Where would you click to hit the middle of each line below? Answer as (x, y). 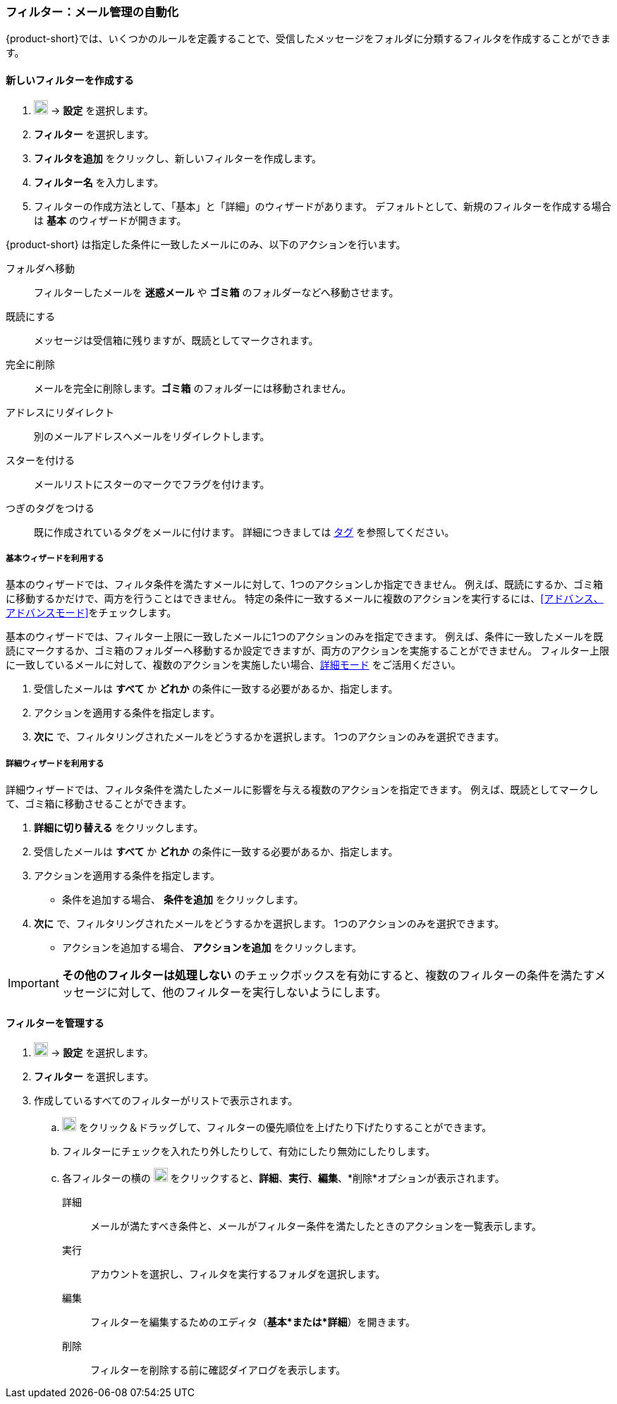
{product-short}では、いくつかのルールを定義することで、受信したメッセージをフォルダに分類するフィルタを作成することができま (308, 39)
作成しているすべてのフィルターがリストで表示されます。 (166, 1101)
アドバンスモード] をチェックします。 (91, 613)
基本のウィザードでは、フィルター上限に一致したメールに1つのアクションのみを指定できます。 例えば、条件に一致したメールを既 (305, 637)
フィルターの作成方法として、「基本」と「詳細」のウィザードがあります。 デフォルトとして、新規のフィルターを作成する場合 (323, 206)
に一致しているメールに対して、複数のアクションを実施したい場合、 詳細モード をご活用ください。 (233, 665)
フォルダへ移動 (40, 268)
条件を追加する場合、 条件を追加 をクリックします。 (183, 900)
